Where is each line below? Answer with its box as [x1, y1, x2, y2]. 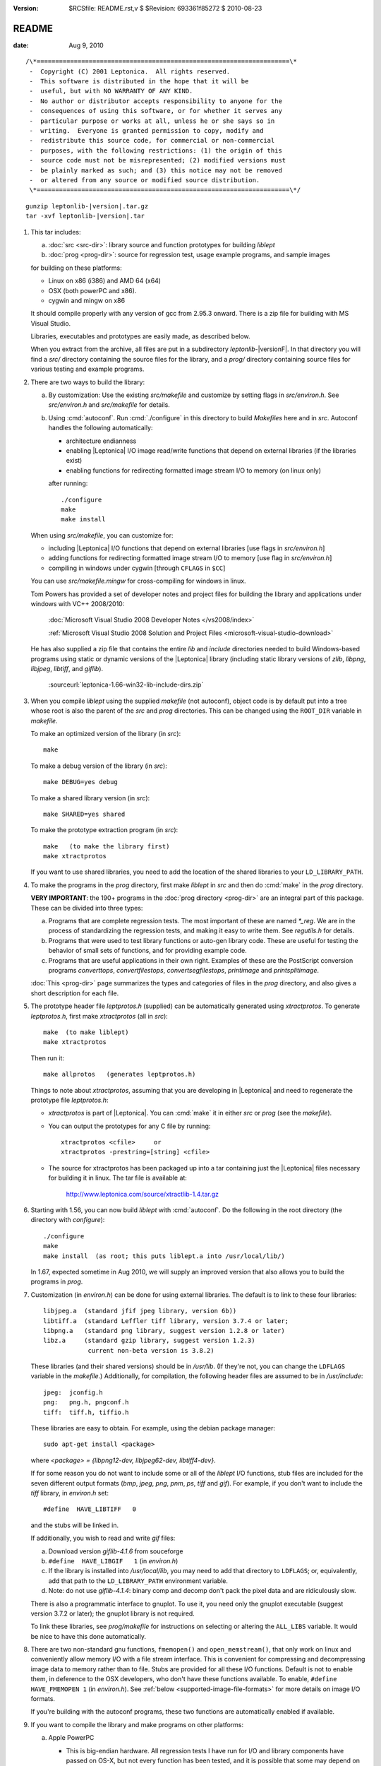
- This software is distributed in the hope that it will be [29, 78, 249, 85]
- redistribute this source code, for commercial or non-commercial [29, 136, 275, 145]
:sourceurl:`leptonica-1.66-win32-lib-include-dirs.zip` [48, 680, 204, 689]
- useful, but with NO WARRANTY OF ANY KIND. [29, 87, 193, 95]
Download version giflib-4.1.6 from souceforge [48, 1547, 183, 1555]
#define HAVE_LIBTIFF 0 [43, 1505, 137, 1513]
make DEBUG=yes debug [43, 778, 118, 786]
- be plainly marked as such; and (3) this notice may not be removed [29, 166, 282, 174]
